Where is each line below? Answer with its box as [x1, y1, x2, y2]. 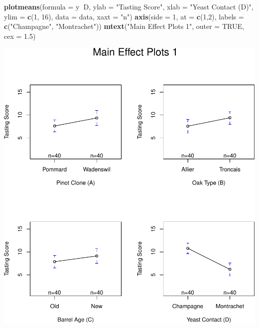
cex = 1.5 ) [4, 30, 36, 41]
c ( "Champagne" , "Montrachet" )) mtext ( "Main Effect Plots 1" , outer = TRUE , [4, 21, 244, 31]
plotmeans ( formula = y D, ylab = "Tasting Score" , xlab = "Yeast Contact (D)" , [4, 1, 254, 11]
